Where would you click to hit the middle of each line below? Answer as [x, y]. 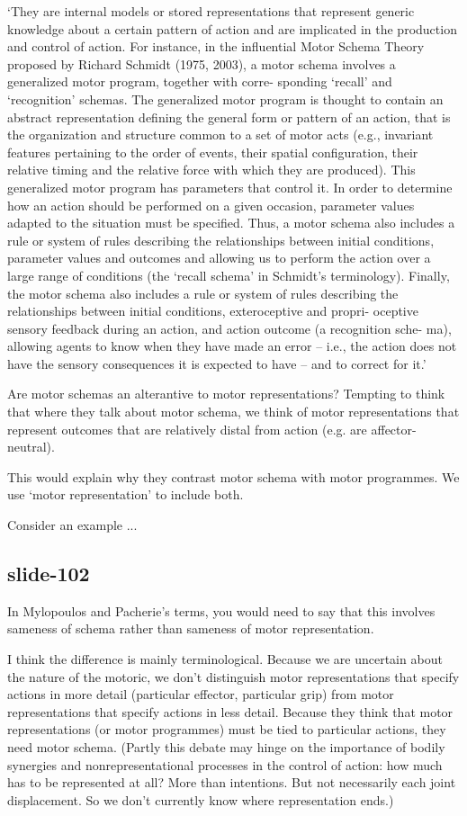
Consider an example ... [72, 525]
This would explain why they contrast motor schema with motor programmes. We [233, 476]
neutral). [31, 447]
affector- [394, 429]
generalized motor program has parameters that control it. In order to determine [230, 187]
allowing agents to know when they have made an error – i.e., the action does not [232, 346]
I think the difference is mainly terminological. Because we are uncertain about [225, 659]
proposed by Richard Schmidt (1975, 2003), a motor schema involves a [202, 63]
